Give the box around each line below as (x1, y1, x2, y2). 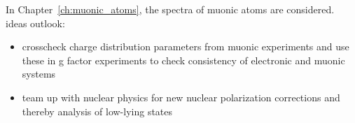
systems (22, 66, 56, 81)
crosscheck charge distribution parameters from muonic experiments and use (22, 39, 349, 54)
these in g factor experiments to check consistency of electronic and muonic (22, 52, 345, 67)
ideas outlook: (6, 15, 65, 30)
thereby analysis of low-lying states (22, 103, 173, 118)
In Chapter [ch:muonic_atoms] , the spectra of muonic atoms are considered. (6, 2, 335, 16)
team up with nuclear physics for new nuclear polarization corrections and (22, 89, 340, 104)
